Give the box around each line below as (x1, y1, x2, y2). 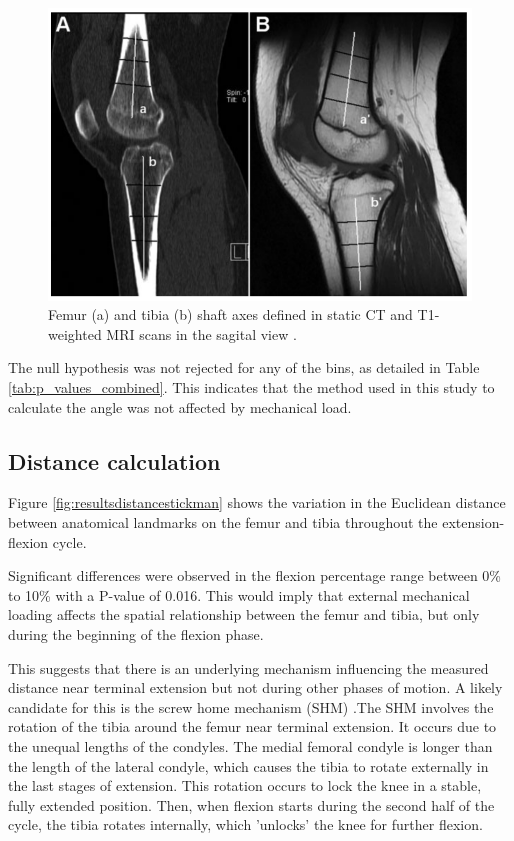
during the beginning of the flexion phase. (8, 624, 264, 645)
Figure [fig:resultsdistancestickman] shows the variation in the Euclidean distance (8, 492, 506, 513)
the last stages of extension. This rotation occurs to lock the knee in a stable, (8, 775, 482, 796)
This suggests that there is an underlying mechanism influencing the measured (8, 657, 489, 678)
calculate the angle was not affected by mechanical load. (8, 396, 352, 417)
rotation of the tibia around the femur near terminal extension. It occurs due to (8, 716, 497, 737)
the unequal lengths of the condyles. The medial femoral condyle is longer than (8, 736, 493, 756)
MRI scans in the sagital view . (106, 323, 297, 344)
